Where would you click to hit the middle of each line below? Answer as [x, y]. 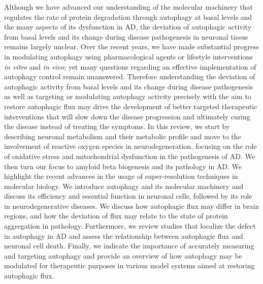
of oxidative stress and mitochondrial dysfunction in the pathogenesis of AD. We [129, 156]
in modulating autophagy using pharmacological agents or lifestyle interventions [128, 56]
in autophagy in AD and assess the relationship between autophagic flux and [124, 235]
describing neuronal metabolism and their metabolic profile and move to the [123, 136]
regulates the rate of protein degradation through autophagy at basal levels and [128, 17]
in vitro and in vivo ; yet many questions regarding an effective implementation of [130, 66]
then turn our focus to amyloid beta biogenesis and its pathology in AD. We [123, 166]
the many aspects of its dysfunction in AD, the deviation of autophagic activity [128, 27]
